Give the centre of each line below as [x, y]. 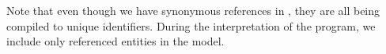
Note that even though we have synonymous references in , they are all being [193, 10]
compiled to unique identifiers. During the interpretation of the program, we [191, 25]
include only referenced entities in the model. [115, 41]
